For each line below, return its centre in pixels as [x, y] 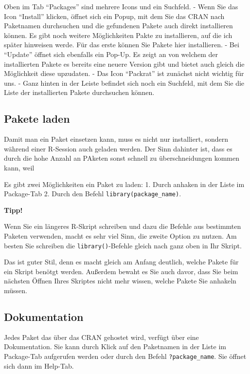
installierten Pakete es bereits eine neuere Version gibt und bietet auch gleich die [124, 64]
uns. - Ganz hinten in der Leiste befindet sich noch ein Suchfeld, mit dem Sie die [124, 83]
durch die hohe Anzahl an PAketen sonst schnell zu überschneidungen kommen [122, 158]
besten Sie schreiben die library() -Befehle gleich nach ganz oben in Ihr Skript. [123, 245]
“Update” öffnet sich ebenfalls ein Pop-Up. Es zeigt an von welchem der [111, 54]
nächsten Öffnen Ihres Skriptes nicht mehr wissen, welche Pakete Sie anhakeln [120, 281]
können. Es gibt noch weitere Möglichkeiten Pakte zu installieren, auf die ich [118, 35]
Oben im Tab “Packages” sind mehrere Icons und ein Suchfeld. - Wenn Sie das [121, 6]
